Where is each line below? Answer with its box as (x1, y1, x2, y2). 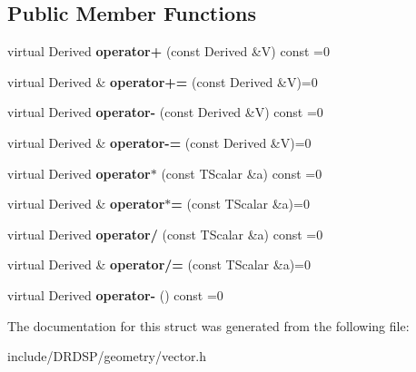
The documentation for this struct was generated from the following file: (7, 316, 410, 335)
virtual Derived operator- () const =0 (7, 285, 223, 304)
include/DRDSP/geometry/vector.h (7, 347, 207, 366)
